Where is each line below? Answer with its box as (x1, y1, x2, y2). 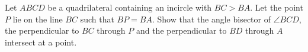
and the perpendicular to (136, 24, 227, 37)
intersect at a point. (5, 35, 77, 48)
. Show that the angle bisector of (152, 12, 271, 25)
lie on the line (12, 12, 63, 25)
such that (80, 12, 114, 25)
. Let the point (250, 1, 303, 13)
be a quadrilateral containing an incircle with (47, 1, 212, 13)
